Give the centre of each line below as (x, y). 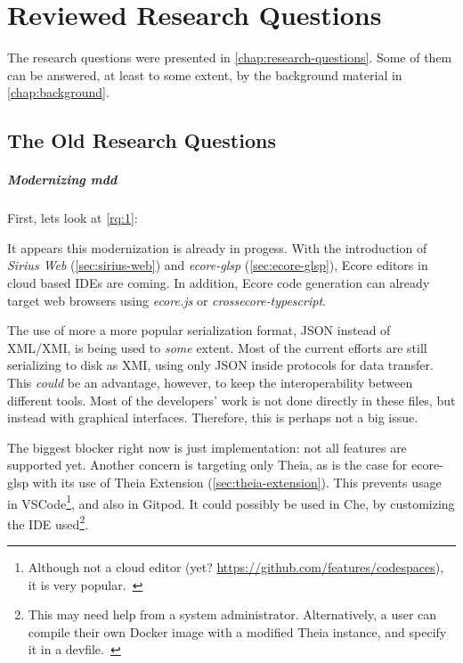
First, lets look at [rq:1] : (73, 218)
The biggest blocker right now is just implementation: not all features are (207, 447)
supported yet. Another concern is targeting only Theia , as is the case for (207, 465)
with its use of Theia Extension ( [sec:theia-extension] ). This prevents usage (237, 482)
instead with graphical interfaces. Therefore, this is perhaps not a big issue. (213, 417)
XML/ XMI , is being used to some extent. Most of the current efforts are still (217, 347)
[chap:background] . (58, 92)
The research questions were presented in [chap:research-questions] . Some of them (230, 57)
